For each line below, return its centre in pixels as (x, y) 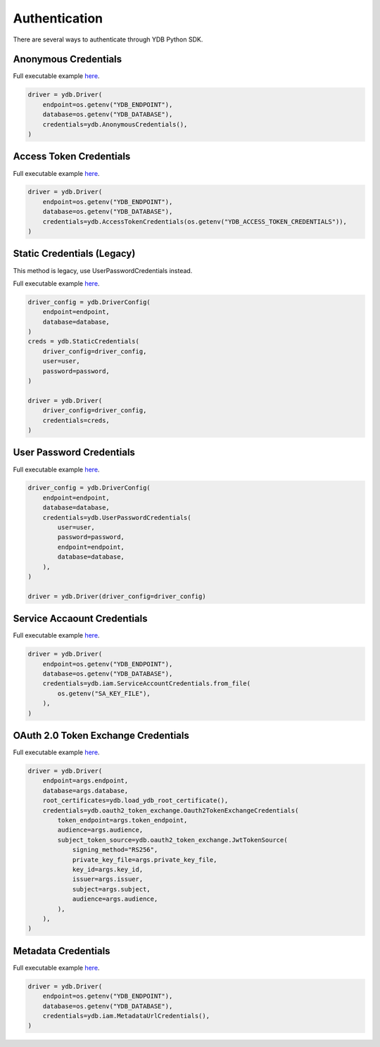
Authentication (58, 18)
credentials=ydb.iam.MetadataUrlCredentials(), (126, 1016)
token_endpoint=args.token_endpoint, (122, 820)
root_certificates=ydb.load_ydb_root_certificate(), (135, 801)
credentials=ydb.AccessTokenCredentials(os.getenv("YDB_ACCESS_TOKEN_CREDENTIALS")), (195, 221)
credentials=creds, (76, 420)
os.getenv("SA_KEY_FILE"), (104, 693)
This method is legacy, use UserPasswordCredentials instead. (103, 270)
